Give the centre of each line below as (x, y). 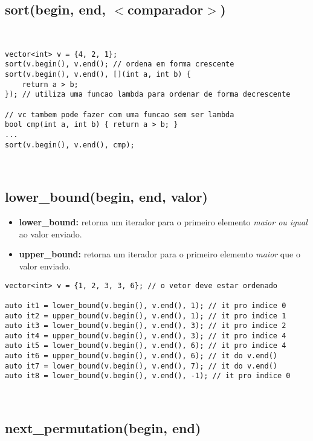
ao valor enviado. (50, 233)
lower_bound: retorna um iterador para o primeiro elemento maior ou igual (163, 222)
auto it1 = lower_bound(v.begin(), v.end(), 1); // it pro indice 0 (146, 305)
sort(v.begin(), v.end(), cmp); (70, 145)
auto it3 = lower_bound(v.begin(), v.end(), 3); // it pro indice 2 (146, 326)
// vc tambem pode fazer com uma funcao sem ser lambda (120, 114)
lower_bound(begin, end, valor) (106, 197)
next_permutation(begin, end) (103, 428)
